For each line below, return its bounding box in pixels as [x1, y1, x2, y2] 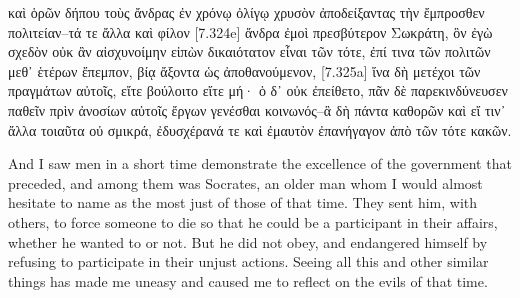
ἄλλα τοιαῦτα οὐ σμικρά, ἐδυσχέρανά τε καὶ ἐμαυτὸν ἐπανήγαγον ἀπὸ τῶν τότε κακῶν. [8, 119, 512, 140]
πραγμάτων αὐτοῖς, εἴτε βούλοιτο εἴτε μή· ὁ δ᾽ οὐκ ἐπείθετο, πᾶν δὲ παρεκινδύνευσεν [8, 80, 508, 101]
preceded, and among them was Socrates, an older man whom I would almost [8, 172, 483, 193]
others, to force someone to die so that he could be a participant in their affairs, [8, 211, 498, 232]
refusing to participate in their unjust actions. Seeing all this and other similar [8, 251, 489, 272]
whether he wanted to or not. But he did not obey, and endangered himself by [8, 231, 488, 252]
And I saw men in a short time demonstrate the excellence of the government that [8, 153, 512, 174]
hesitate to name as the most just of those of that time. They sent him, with [8, 192, 478, 213]
